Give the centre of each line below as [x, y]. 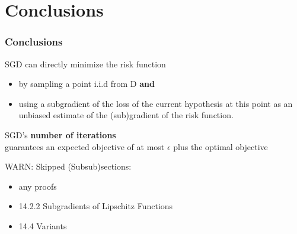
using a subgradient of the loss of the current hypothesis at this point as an [156, 103]
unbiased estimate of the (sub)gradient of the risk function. [126, 115]
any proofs [38, 186]
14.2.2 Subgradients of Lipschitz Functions [96, 206]
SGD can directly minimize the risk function [85, 64]
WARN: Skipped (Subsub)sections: [68, 166]
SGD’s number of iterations [60, 134]
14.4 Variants [43, 225]
